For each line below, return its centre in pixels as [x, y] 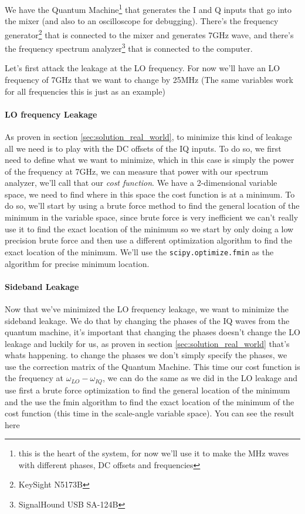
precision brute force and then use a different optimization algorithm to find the [148, 240]
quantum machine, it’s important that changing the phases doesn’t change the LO [152, 332]
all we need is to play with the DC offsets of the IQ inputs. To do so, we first [143, 148]
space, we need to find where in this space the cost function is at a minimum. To [150, 194]
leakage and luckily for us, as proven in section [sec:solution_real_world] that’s [147, 343]
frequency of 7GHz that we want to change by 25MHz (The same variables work [149, 79]
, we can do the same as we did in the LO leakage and [200, 378]
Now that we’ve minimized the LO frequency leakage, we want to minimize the [147, 308]
